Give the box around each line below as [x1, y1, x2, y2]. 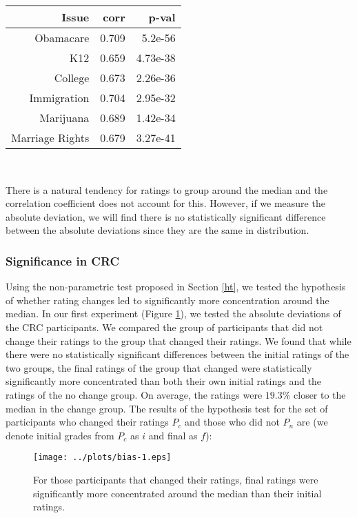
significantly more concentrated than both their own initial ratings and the [6, 374, 322, 388]
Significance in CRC [6, 252, 120, 269]
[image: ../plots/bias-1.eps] [33, 452, 172, 463]
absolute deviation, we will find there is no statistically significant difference [6, 209, 326, 223]
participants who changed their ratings [6, 415, 169, 429]
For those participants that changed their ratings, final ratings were [33, 472, 318, 486]
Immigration [29, 90, 90, 106]
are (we [296, 415, 328, 429]
